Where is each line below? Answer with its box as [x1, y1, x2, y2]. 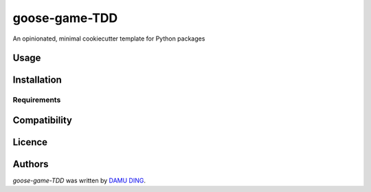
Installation [12, 74, 62, 86]
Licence [12, 136, 48, 148]
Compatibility [12, 114, 72, 126]
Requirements [12, 95, 61, 105]
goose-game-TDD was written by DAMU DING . [12, 176, 146, 185]
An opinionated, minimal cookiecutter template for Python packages [12, 34, 205, 43]
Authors [12, 158, 49, 170]
